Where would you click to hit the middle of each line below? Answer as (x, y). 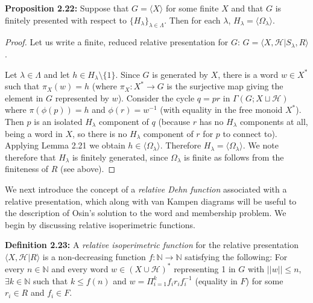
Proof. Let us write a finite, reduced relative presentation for (117, 42)
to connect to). (250, 133)
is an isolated (58, 121)
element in (24, 97)
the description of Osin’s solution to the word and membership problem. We (146, 213)
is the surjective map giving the (225, 86)
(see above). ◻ (88, 169)
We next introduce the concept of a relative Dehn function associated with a (146, 189)
